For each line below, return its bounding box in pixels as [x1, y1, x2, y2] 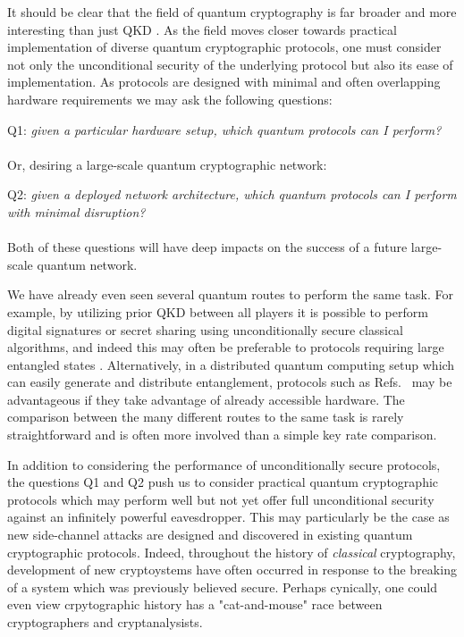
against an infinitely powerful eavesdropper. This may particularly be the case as [7, 507, 450, 526]
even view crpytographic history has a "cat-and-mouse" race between [7, 595, 383, 614]
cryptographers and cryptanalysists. [7, 613, 203, 631]
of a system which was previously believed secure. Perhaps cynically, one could [7, 577, 438, 596]
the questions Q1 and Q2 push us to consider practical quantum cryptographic [7, 473, 439, 491]
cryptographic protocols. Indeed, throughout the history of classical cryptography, [7, 542, 456, 561]
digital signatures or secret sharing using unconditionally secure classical [7, 320, 404, 339]
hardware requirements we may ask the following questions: [7, 89, 333, 108]
